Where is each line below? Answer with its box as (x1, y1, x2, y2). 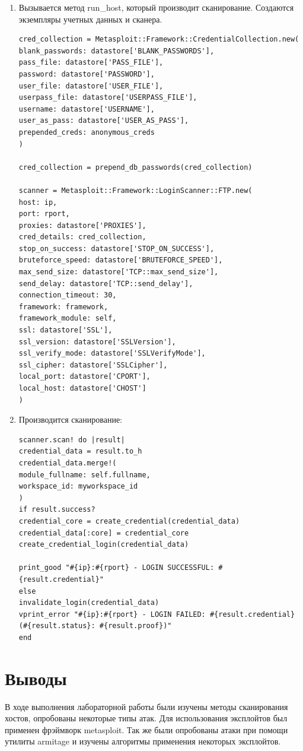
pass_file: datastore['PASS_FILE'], (18, 58, 164, 67)
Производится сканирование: (18, 413, 122, 426)
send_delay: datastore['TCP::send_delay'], (18, 279, 193, 288)
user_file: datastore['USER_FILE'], (18, 81, 164, 90)
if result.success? (18, 505, 95, 514)
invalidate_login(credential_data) (18, 598, 160, 607)
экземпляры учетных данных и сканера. (18, 12, 162, 25)
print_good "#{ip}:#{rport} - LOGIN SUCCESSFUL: (18, 563, 215, 572)
